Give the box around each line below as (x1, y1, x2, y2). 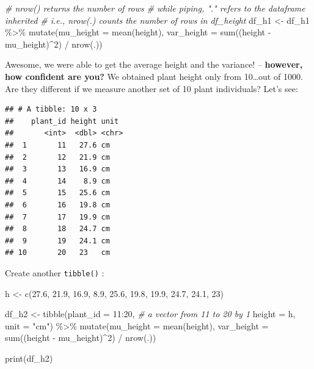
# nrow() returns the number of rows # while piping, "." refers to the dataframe (5, 2, 305, 14)
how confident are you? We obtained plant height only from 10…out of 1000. (5, 70, 303, 82)
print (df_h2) (5, 351, 53, 364)
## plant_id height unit (5, 116, 119, 126)
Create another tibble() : (5, 266, 104, 279)
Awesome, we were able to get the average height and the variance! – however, (5, 58, 303, 71)
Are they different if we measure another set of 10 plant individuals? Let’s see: (5, 82, 298, 95)
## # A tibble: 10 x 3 (5, 105, 97, 114)
